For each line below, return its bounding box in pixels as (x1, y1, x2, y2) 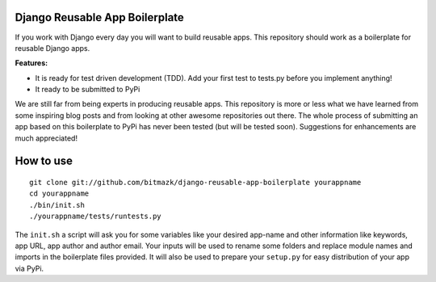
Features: (15, 58, 48, 68)
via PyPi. (15, 263, 44, 273)
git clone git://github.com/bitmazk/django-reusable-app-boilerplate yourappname (29, 178, 362, 187)
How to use (15, 154, 73, 168)
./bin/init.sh (29, 200, 85, 209)
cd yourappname (29, 189, 90, 198)
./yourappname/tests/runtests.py (29, 212, 161, 221)
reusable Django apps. (15, 43, 90, 53)
